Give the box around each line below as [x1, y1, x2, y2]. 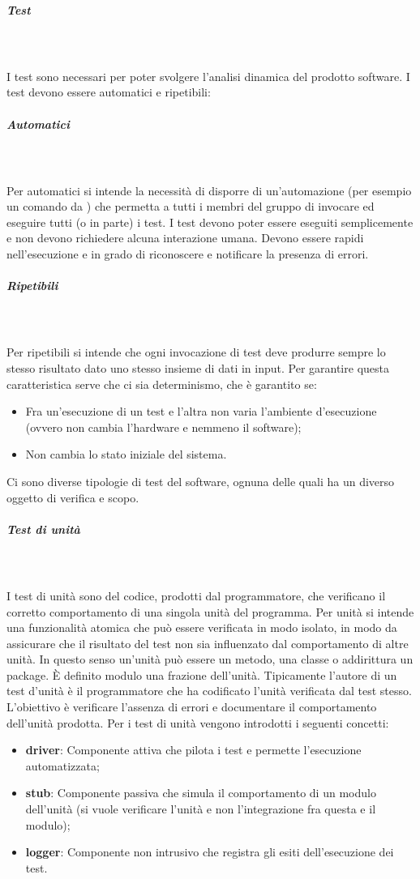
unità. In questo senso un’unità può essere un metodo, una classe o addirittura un [6, 651, 414, 668]
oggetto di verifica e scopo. [6, 489, 139, 506]
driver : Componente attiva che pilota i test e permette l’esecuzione [25, 741, 362, 758]
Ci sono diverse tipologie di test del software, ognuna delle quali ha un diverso [6, 472, 395, 489]
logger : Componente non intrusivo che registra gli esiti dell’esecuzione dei [25, 843, 394, 860]
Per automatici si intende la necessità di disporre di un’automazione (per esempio [6, 181, 412, 198]
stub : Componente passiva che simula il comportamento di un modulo [25, 784, 376, 801]
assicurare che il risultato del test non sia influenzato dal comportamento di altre [6, 634, 409, 651]
